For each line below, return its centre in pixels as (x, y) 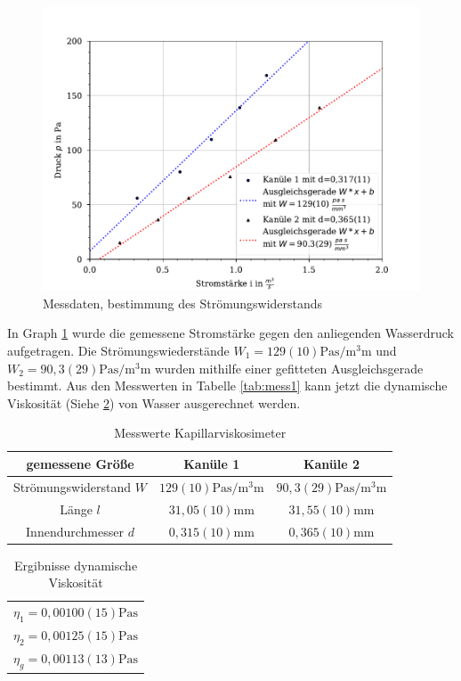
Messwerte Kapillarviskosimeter (200, 433)
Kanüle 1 (212, 463)
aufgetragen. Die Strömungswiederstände (118, 350)
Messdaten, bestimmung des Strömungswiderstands (183, 303)
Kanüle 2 (332, 463)
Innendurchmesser (75, 531)
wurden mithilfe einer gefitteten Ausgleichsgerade (289, 368)
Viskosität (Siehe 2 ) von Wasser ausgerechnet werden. (154, 402)
